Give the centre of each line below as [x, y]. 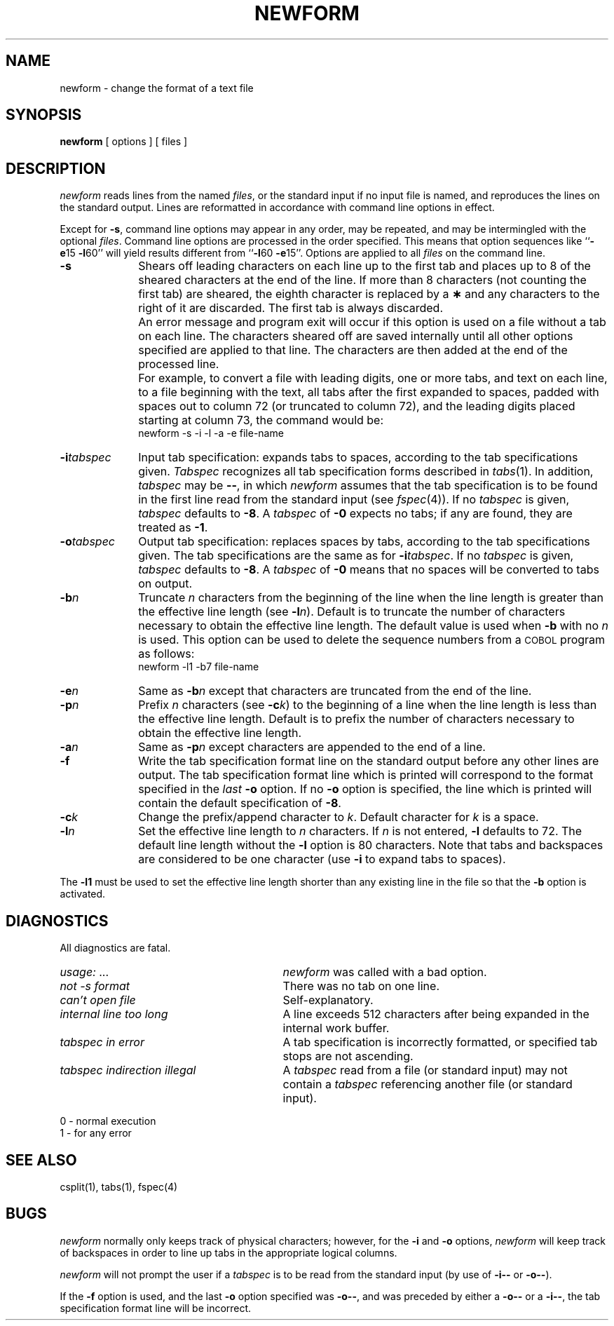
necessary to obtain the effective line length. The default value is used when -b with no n [373, 626]
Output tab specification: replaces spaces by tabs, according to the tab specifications [364, 542]
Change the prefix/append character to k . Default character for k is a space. [339, 817]
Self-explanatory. [328, 1000]
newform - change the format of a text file [157, 88]
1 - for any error [96, 1133]
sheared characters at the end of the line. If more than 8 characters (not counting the [362, 280]
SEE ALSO [41, 1160]
